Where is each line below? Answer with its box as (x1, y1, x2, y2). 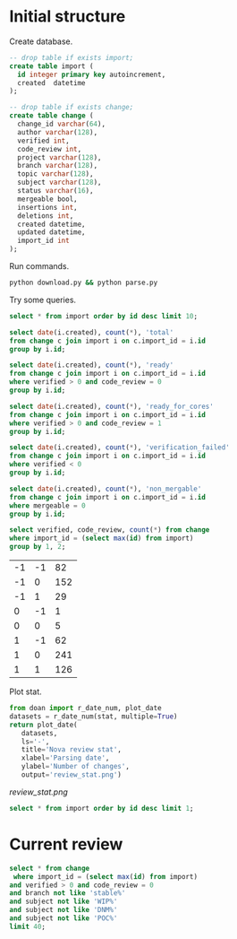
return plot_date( (9, 720, 78, 729)
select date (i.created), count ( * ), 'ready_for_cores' (9, 402, 215, 411)
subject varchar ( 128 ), (17, 178, 102, 187)
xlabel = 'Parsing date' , (21, 753, 110, 763)
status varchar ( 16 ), (17, 187, 94, 196)
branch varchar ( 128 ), (17, 161, 98, 170)
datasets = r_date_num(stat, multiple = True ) (9, 711, 178, 721)
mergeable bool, (17, 195, 78, 204)
